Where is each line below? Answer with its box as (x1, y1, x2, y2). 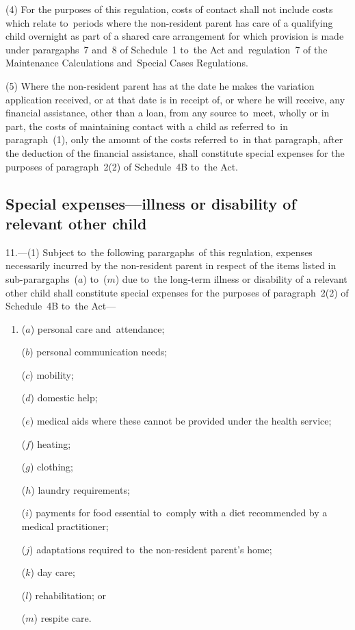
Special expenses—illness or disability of (5, 192, 296, 214)
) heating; (30, 436, 71, 451)
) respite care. (34, 611, 92, 625)
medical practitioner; (21, 519, 109, 533)
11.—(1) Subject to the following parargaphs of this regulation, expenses (5, 244, 313, 259)
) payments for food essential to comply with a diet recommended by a (29, 505, 328, 520)
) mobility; (29, 367, 74, 381)
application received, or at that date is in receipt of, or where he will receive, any (5, 92, 345, 106)
